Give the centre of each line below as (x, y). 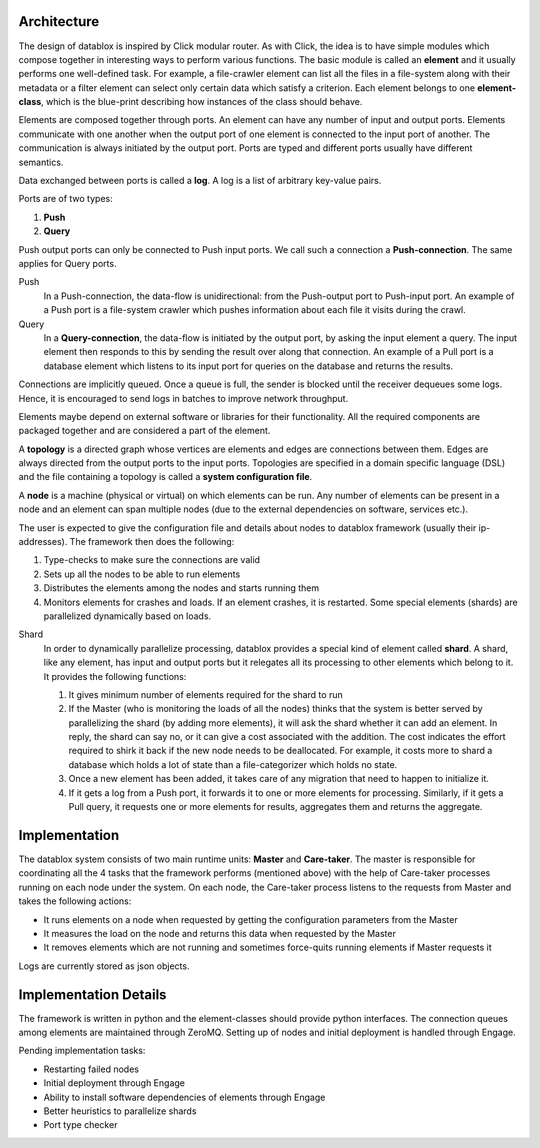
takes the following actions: (75, 901)
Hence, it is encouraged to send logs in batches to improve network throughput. (183, 398)
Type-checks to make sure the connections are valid (151, 560)
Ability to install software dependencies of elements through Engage (184, 1097)
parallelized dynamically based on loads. (127, 616)
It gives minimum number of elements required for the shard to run (206, 694)
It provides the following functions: (115, 676)
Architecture (59, 21)
